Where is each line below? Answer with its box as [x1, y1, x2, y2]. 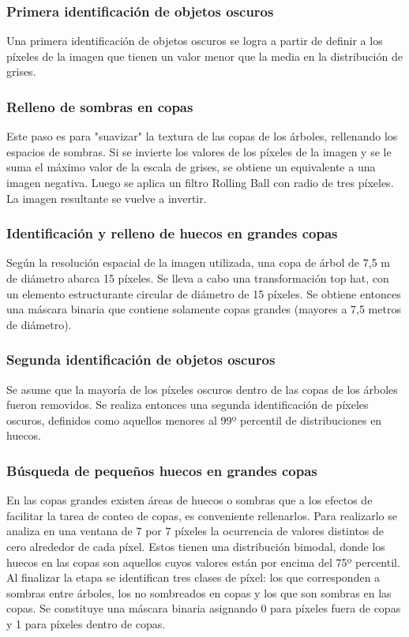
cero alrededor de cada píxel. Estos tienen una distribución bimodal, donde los [6, 538, 385, 554]
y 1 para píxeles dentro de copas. [6, 615, 166, 631]
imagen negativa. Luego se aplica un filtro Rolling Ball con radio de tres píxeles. [6, 174, 394, 190]
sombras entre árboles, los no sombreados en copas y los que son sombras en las [6, 584, 392, 601]
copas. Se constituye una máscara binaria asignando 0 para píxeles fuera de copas [6, 600, 401, 616]
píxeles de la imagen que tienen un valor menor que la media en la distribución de [6, 47, 403, 64]
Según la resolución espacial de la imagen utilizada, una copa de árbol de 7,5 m [6, 254, 390, 271]
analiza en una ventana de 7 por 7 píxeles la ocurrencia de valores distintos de [6, 523, 385, 539]
